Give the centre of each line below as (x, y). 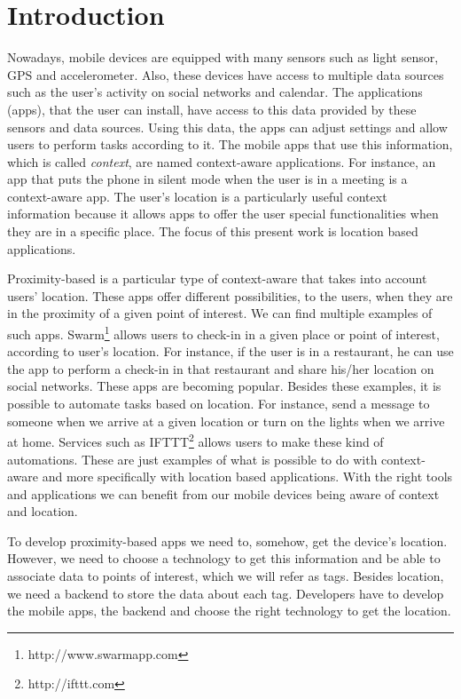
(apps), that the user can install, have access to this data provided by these (212, 109)
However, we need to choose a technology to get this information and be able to (224, 558)
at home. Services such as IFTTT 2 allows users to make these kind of (195, 440)
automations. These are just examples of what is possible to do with (192, 459)
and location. (43, 511)
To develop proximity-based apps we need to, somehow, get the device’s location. (227, 540)
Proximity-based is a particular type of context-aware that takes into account (217, 278)
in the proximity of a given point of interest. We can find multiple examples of (220, 313)
